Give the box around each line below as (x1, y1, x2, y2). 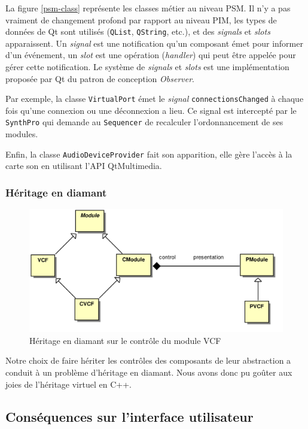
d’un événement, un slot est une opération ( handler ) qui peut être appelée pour (5, 49, 296, 61)
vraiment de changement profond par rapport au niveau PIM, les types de (5, 13, 277, 26)
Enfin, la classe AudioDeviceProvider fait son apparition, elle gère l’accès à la (5, 147, 292, 160)
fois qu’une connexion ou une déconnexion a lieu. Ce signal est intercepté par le (5, 104, 297, 116)
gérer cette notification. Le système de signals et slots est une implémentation (5, 61, 289, 73)
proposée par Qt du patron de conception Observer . (5, 72, 195, 84)
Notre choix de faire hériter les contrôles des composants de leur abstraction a (5, 354, 291, 367)
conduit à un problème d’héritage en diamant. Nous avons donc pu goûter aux (5, 365, 292, 378)
